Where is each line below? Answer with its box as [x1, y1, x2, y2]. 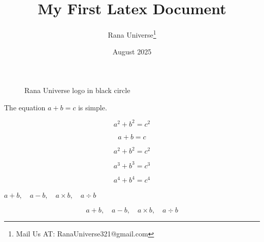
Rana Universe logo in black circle [24, 84, 130, 95]
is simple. [78, 102, 107, 112]
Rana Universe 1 [108, 28, 156, 40]
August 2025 [112, 46, 152, 57]
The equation [4, 102, 46, 112]
